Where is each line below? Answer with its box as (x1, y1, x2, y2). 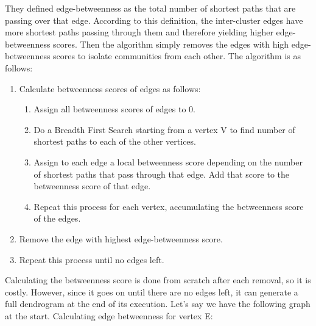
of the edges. (33, 212, 81, 225)
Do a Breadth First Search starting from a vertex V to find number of (33, 123, 295, 136)
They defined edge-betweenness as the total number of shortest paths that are (5, 2, 296, 14)
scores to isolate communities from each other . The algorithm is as (53, 49, 301, 62)
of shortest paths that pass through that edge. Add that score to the (33, 167, 290, 180)
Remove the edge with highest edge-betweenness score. (19, 232, 223, 245)
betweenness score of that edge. (33, 179, 151, 192)
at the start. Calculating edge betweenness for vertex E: (5, 309, 213, 322)
